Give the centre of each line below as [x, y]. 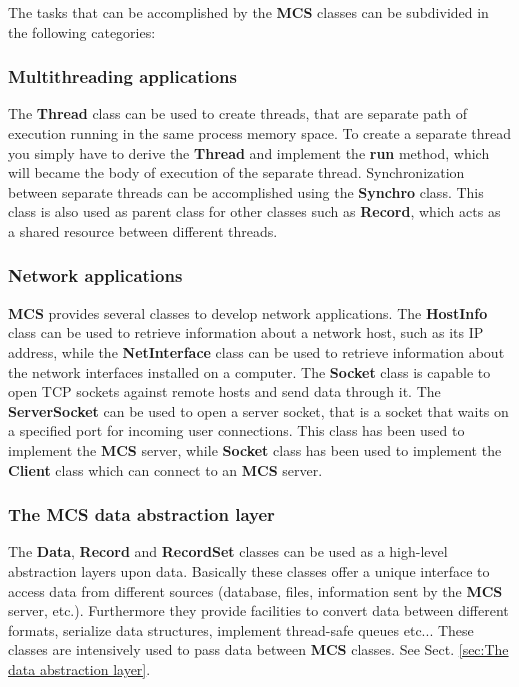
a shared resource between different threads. [143, 230]
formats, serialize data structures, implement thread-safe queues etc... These [241, 629]
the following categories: [82, 31]
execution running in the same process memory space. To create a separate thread [260, 133]
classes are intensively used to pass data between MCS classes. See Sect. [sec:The [258, 649]
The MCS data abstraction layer [141, 514]
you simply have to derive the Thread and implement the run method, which [249, 152]
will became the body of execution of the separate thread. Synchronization [236, 172]
